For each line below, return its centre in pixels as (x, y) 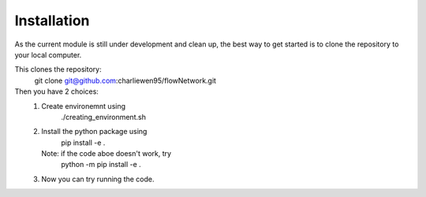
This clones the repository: (58, 69)
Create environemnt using (84, 106)
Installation (52, 20)
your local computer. (48, 54)
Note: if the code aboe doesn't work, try (106, 154)
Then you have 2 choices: (56, 91)
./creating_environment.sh (103, 117)
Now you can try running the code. (98, 179)
